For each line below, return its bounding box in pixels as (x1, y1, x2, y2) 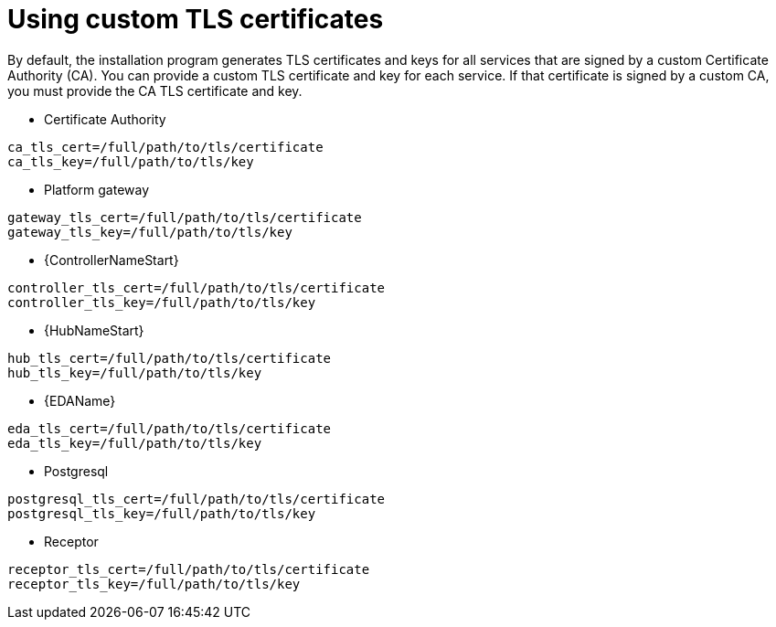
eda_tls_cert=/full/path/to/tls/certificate (7, 420, 332, 436)
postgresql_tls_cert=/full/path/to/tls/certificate (7, 491, 386, 506)
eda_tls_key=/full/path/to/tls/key (7, 435, 262, 451)
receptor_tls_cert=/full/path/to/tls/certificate (7, 561, 370, 577)
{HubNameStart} (44, 322, 144, 338)
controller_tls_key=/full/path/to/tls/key (7, 294, 316, 310)
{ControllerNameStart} (44, 251, 179, 268)
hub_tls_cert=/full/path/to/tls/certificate (7, 350, 332, 366)
